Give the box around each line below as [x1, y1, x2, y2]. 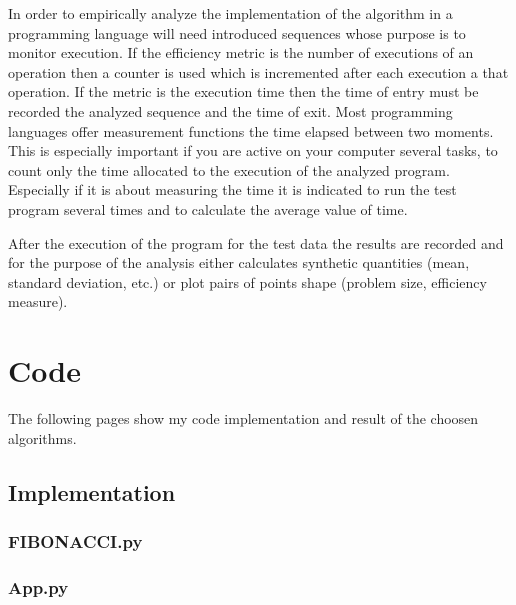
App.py [8, 574, 69, 599]
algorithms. [8, 427, 77, 448]
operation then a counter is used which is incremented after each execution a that [8, 61, 509, 82]
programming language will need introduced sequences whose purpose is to [8, 22, 466, 43]
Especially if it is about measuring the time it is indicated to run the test [8, 179, 457, 200]
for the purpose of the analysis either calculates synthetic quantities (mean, [8, 252, 470, 273]
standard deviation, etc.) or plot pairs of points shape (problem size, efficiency [8, 271, 487, 292]
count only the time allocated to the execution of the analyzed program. [8, 159, 450, 180]
